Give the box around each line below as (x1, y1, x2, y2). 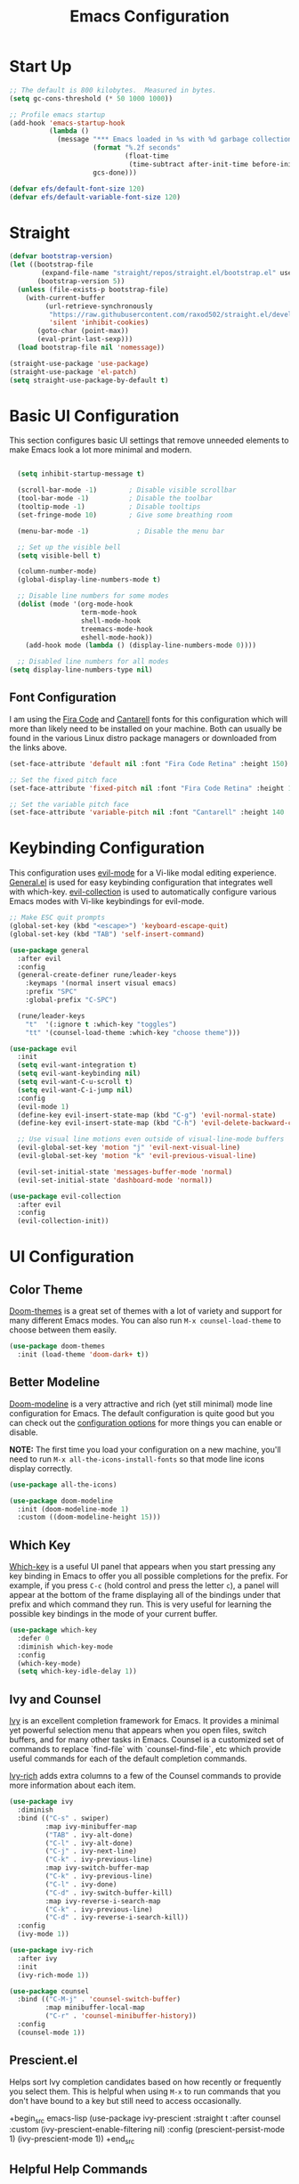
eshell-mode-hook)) (80, 632, 153, 642)
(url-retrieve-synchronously (44, 301, 153, 311)
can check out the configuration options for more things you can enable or (9, 1417, 283, 1428)
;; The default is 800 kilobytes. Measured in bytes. (9, 86, 217, 94)
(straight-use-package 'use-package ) (9, 359, 149, 368)
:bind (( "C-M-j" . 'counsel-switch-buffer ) (17, 1995, 181, 2004)
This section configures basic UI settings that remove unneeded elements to (9, 435, 289, 446)
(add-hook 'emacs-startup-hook (9, 118, 125, 127)
